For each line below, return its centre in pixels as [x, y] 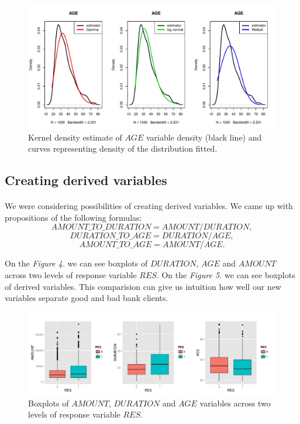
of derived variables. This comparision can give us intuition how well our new [143, 286]
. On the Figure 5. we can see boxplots [226, 274]
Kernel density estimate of [75, 137]
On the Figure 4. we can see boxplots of [76, 263]
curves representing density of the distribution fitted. [123, 148]
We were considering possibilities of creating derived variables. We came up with [149, 206]
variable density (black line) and [204, 137]
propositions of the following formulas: [73, 217]
